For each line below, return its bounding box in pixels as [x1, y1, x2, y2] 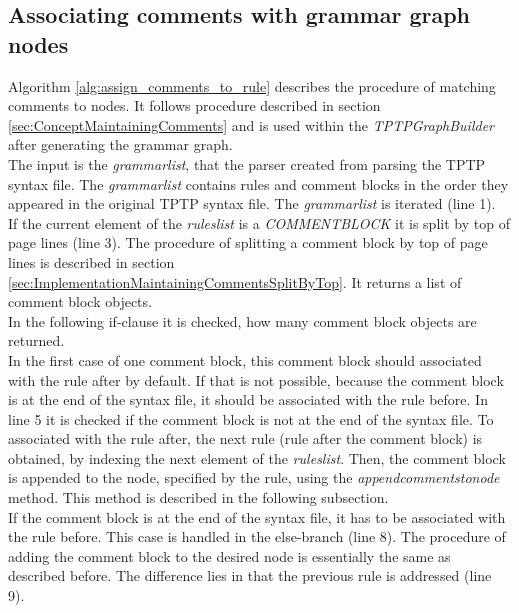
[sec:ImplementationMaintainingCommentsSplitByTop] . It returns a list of [8, 271, 462, 292]
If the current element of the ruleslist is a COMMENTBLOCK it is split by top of [8, 212, 510, 233]
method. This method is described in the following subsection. [8, 487, 389, 508]
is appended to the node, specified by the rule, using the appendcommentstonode [8, 467, 500, 488]
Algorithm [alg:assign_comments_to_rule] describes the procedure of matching [8, 75, 496, 96]
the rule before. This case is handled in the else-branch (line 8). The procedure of [8, 526, 506, 547]
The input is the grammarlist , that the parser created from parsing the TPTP [8, 153, 486, 174]
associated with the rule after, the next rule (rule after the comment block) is [8, 428, 483, 449]
